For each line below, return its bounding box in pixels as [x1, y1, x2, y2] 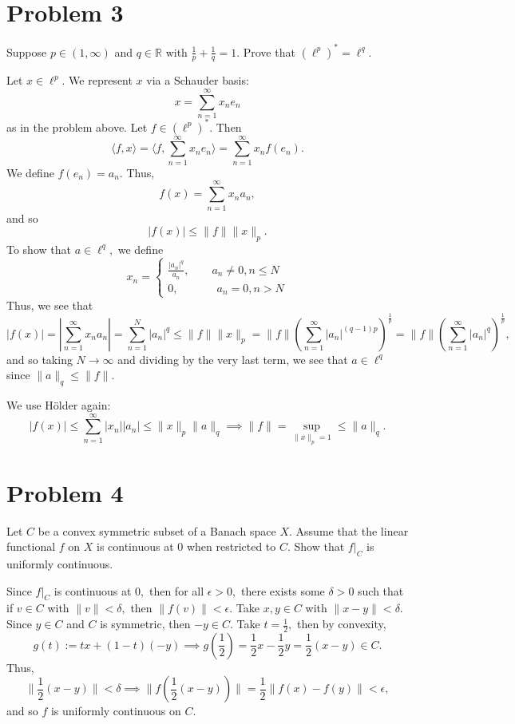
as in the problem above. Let [6, 118, 148, 135]
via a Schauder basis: [146, 72, 249, 89]
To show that [6, 240, 71, 257]
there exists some [240, 582, 325, 599]
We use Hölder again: [6, 396, 111, 413]
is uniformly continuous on [50, 702, 181, 719]
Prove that [243, 43, 295, 60]
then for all [149, 582, 204, 599]
